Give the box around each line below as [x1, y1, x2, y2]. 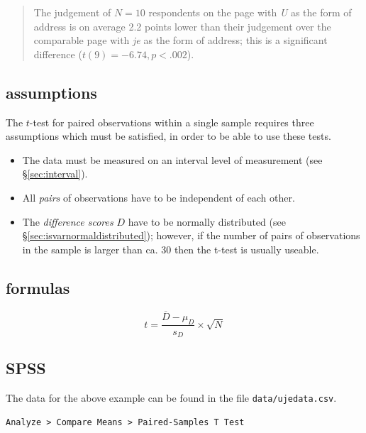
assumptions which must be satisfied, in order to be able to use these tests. [6, 128, 331, 143]
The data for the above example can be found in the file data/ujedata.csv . [6, 390, 337, 405]
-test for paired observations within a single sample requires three [29, 114, 314, 129]
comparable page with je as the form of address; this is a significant [33, 33, 328, 48]
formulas [6, 276, 70, 298]
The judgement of [33, 5, 111, 19]
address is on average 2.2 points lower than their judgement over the [33, 18, 331, 33]
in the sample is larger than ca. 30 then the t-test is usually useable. [22, 241, 319, 256]
